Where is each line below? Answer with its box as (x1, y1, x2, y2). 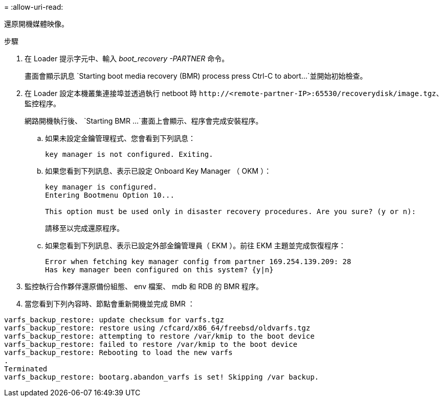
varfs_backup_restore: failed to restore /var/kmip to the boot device (4, 340, 298, 348)
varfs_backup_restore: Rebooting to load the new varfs (4, 348, 233, 357)
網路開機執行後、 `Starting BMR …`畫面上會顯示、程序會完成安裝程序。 (25, 116, 263, 125)
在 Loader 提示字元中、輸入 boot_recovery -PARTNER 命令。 (25, 54, 229, 63)
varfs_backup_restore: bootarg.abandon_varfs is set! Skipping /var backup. (4, 373, 319, 381)
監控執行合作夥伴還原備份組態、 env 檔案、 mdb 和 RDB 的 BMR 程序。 (25, 282, 263, 291)
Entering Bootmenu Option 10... (45, 191, 174, 199)
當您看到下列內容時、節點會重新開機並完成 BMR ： (25, 299, 195, 308)
